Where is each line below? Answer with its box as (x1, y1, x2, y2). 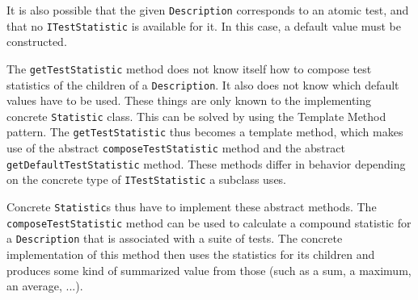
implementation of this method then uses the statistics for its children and (6, 246, 375, 263)
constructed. (6, 33, 67, 50)
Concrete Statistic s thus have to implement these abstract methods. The (6, 198, 377, 215)
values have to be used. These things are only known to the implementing (6, 92, 372, 109)
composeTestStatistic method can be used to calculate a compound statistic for (6, 214, 412, 231)
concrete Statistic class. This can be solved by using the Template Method (6, 107, 386, 124)
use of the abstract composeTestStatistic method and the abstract (6, 140, 345, 156)
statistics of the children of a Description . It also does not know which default (6, 76, 399, 93)
